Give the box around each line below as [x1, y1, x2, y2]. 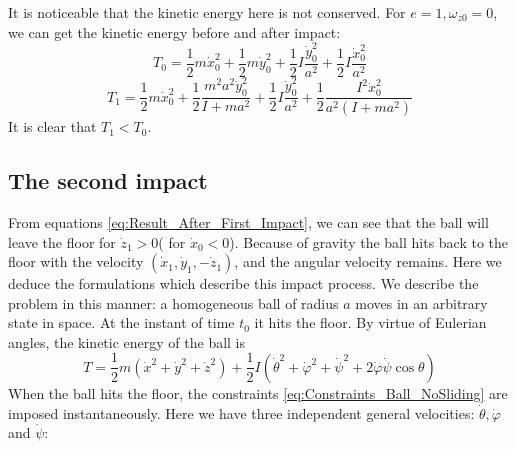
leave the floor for [8, 231, 116, 252]
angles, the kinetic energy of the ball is [8, 331, 246, 352]
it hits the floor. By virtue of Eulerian [254, 312, 487, 333]
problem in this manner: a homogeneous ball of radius [8, 292, 339, 313]
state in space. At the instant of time [8, 312, 235, 333]
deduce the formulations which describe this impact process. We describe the [8, 273, 479, 294]
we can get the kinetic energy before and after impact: [8, 21, 341, 42]
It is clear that [8, 116, 97, 137]
